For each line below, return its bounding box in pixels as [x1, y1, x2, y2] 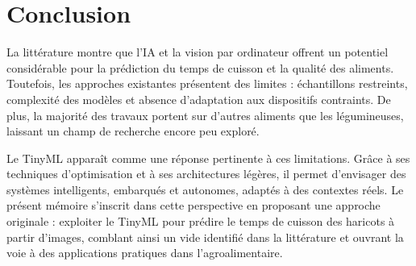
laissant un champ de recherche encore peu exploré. [6, 123, 260, 139]
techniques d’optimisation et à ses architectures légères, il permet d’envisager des [6, 165, 406, 182]
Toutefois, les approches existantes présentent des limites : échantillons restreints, [6, 75, 408, 92]
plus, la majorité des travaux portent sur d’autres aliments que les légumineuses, [6, 106, 404, 123]
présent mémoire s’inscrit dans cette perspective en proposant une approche [6, 197, 381, 214]
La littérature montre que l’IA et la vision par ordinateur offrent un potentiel [6, 44, 389, 60]
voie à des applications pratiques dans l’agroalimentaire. [6, 244, 283, 261]
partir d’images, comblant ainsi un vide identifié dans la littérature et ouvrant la [6, 228, 404, 245]
